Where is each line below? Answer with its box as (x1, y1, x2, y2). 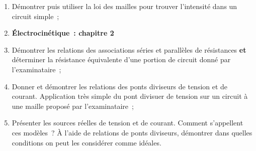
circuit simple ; (12, 11, 59, 21)
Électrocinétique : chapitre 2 (12, 28, 114, 38)
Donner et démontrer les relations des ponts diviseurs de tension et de (12, 81, 228, 91)
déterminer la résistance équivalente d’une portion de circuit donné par (12, 54, 231, 65)
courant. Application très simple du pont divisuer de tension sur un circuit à (12, 91, 248, 101)
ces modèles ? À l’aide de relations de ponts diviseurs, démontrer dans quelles (12, 127, 252, 137)
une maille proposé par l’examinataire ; (12, 100, 134, 111)
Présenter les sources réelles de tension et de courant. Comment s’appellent (12, 117, 243, 128)
